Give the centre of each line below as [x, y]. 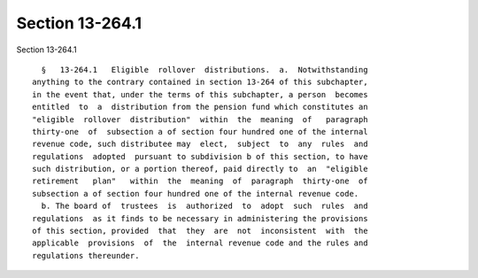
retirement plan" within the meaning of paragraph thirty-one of [200, 181]
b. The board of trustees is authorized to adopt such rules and [204, 206]
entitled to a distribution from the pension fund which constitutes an [200, 107]
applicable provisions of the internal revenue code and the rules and [200, 243]
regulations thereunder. [86, 255]
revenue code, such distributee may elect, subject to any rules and [200, 144]
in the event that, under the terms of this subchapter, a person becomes [200, 94]
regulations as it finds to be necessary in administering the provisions [200, 218]
